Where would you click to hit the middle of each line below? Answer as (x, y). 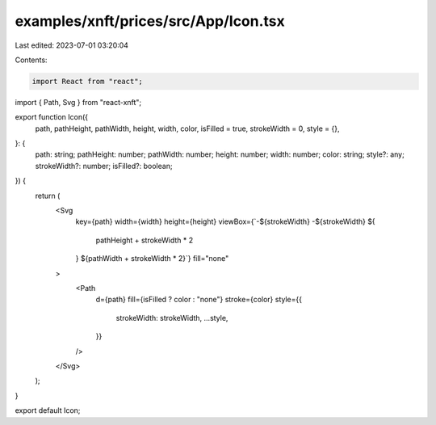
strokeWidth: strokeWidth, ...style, (172, 318)
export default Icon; (48, 410)
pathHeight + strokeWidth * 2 (145, 240)
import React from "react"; (87, 81)
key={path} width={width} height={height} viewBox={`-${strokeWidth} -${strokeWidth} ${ (225, 221)
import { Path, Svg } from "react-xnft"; (78, 102)
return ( (48, 196)
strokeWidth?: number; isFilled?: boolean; (104, 166)
